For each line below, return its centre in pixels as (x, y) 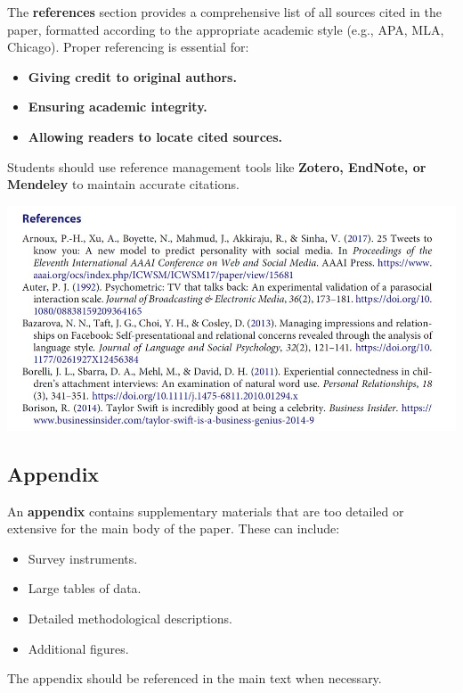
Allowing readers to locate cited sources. (155, 136)
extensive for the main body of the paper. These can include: (174, 528)
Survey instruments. (83, 558)
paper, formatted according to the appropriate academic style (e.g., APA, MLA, (226, 29)
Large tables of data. (85, 588)
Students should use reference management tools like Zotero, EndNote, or (217, 166)
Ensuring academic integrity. (118, 107)
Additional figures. (78, 648)
